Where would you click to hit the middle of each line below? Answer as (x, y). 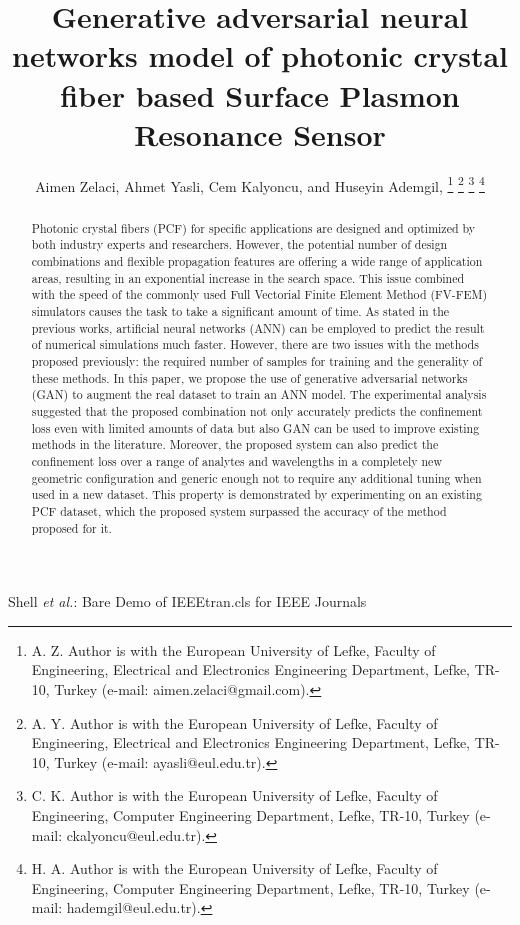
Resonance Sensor (260, 133)
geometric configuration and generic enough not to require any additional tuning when (256, 477)
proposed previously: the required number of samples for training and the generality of (257, 360)
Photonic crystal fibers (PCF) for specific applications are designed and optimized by (253, 227)
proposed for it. (71, 527)
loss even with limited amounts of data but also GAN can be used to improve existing (255, 427)
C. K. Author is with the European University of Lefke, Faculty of (234, 795)
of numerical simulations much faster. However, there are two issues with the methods (255, 344)
